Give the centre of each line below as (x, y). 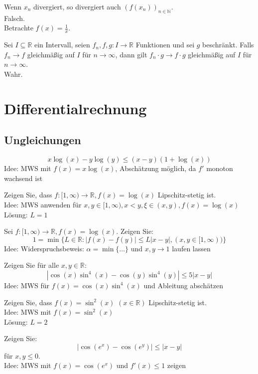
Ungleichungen (43, 140)
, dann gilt (131, 54)
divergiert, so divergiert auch (77, 6)
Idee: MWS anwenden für (43, 204)
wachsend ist (23, 178)
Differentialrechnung (75, 108)
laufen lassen (191, 248)
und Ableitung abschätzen (184, 285)
